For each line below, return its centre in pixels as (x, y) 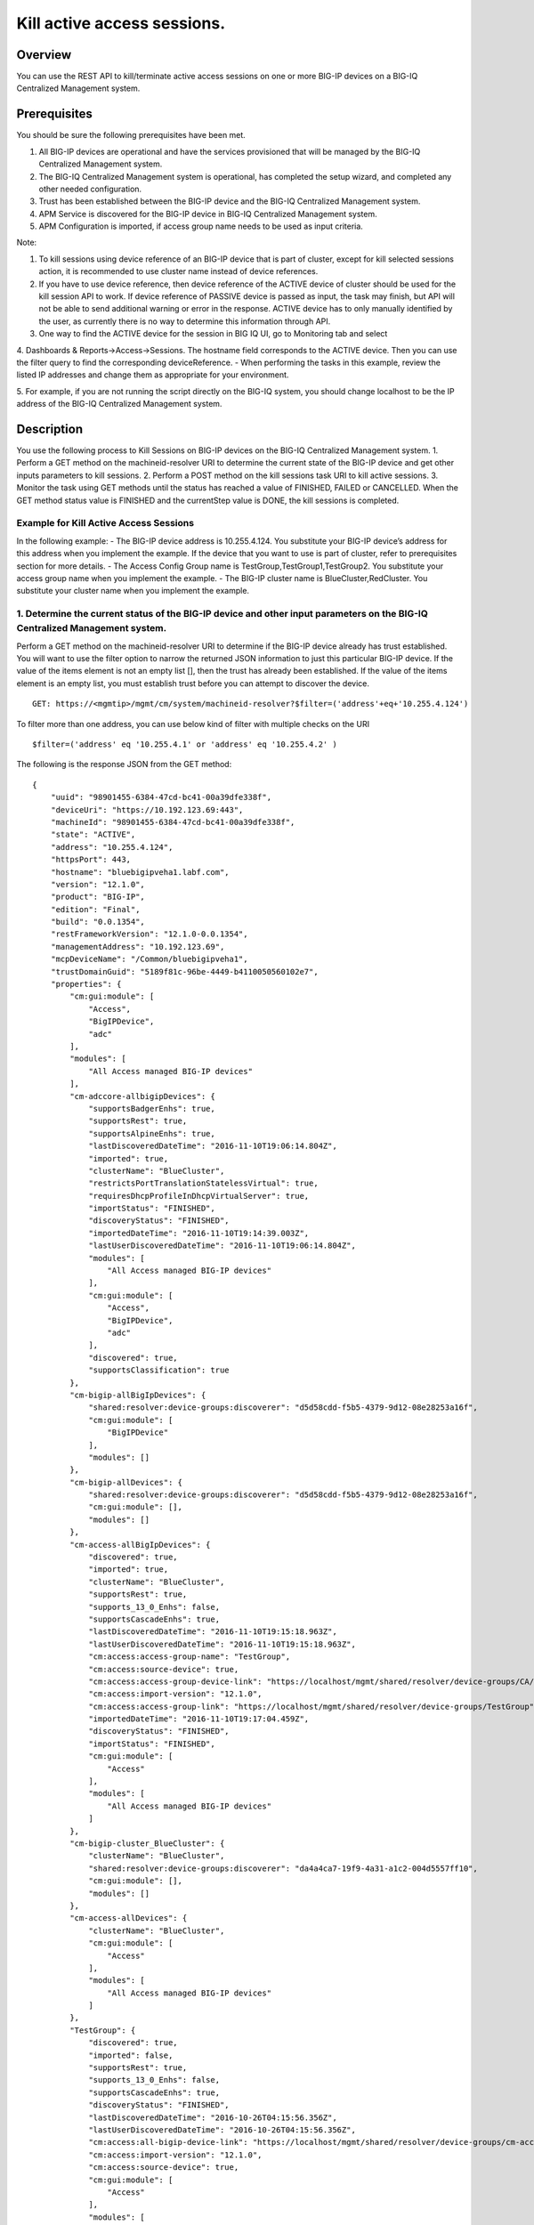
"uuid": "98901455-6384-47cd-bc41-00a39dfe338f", (161, 797)
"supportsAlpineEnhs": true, (152, 1133)
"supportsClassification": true (159, 1370)
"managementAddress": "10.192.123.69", (138, 947)
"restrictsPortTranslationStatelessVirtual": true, (204, 1183)
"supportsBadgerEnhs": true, (152, 1108)
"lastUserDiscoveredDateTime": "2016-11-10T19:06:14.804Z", (222, 1246)
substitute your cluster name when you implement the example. (133, 591)
